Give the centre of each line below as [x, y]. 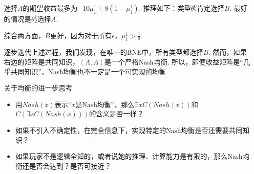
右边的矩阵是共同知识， [42, 61]
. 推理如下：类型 [165, 8]
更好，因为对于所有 [81, 35]
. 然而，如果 [228, 52]
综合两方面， [24, 35]
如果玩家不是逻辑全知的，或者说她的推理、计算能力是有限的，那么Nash [129, 156]
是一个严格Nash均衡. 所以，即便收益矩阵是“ [174, 61]
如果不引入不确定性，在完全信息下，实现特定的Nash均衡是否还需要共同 [129, 130]
